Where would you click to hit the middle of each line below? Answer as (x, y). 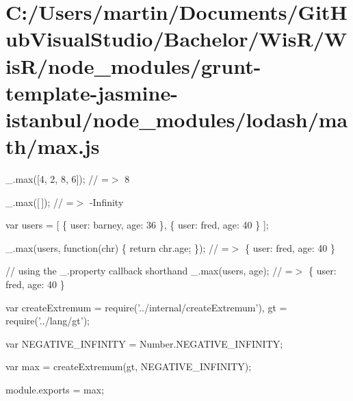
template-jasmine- (92, 92)
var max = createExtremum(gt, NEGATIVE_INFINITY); (129, 366)
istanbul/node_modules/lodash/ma (177, 119)
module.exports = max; (55, 389)
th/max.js (53, 146)
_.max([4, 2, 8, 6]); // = (57, 179)
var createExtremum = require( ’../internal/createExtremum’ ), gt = (146, 307)
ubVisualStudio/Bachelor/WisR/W (176, 39)
